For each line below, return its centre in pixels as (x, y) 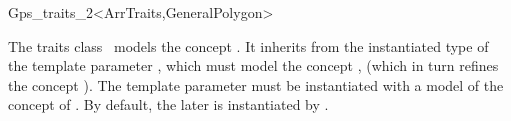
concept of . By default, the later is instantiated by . (168, 104)
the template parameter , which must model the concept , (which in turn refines (253, 65)
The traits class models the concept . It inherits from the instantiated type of (248, 45)
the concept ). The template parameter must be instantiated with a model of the (256, 84)
